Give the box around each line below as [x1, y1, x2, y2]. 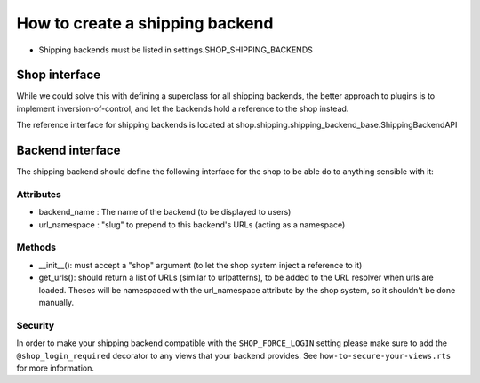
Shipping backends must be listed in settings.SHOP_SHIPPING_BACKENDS [38, 44, 313, 55]
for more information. [16, 363, 95, 373]
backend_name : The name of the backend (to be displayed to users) [38, 207, 292, 218]
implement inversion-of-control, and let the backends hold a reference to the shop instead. [16, 103, 349, 114]
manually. [38, 297, 75, 307]
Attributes [16, 188, 61, 200]
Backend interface [16, 143, 121, 158]
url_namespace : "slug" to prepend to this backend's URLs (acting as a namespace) [38, 219, 346, 230]
